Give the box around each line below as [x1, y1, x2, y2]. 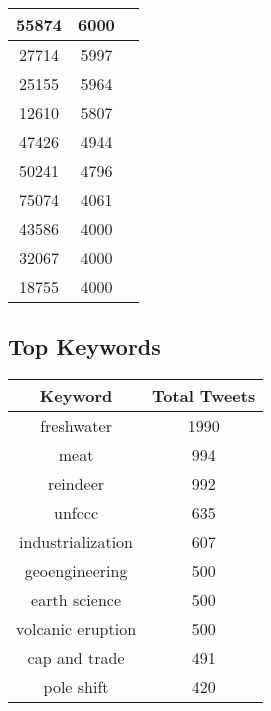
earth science [31, 588, 121, 612]
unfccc [54, 501, 99, 525]
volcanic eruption [16, 617, 137, 641]
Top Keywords [8, 331, 161, 362]
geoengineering [24, 559, 128, 583]
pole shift [43, 675, 109, 699]
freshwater [40, 414, 112, 438]
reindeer [47, 472, 105, 496]
